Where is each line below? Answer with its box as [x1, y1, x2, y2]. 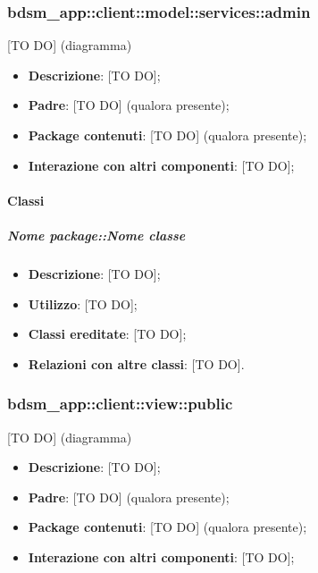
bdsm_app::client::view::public [7, 392, 233, 415]
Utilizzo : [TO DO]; [28, 294, 138, 313]
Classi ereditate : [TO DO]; [28, 324, 187, 343]
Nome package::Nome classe [7, 225, 186, 244]
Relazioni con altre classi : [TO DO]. [28, 354, 245, 373]
